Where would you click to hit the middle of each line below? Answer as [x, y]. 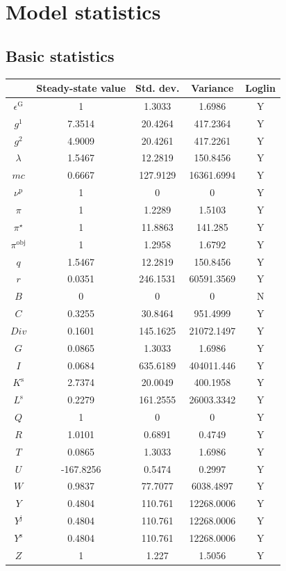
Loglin [260, 88]
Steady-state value [81, 88]
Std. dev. [158, 88]
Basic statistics [60, 55]
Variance [212, 88]
